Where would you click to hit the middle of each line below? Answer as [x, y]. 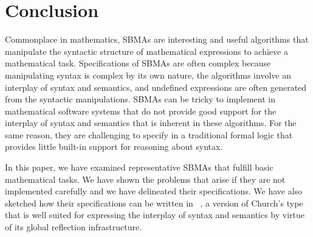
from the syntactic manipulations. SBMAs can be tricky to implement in [140, 99]
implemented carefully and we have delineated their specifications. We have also [154, 191]
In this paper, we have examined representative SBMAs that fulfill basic [139, 167]
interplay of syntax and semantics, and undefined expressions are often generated [156, 87]
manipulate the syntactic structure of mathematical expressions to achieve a [146, 51]
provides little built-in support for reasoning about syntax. [114, 147]
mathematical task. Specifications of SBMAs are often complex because [138, 63]
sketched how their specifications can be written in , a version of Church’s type [154, 203]
